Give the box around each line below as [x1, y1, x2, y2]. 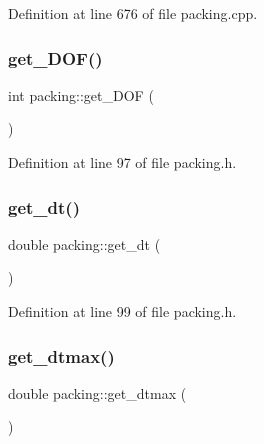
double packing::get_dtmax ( [8, 382, 187, 403]
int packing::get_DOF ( [8, 84, 154, 105]
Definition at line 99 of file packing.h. [8, 301, 237, 321]
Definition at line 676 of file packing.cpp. [8, 3, 258, 23]
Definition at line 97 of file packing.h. [8, 152, 237, 172]
